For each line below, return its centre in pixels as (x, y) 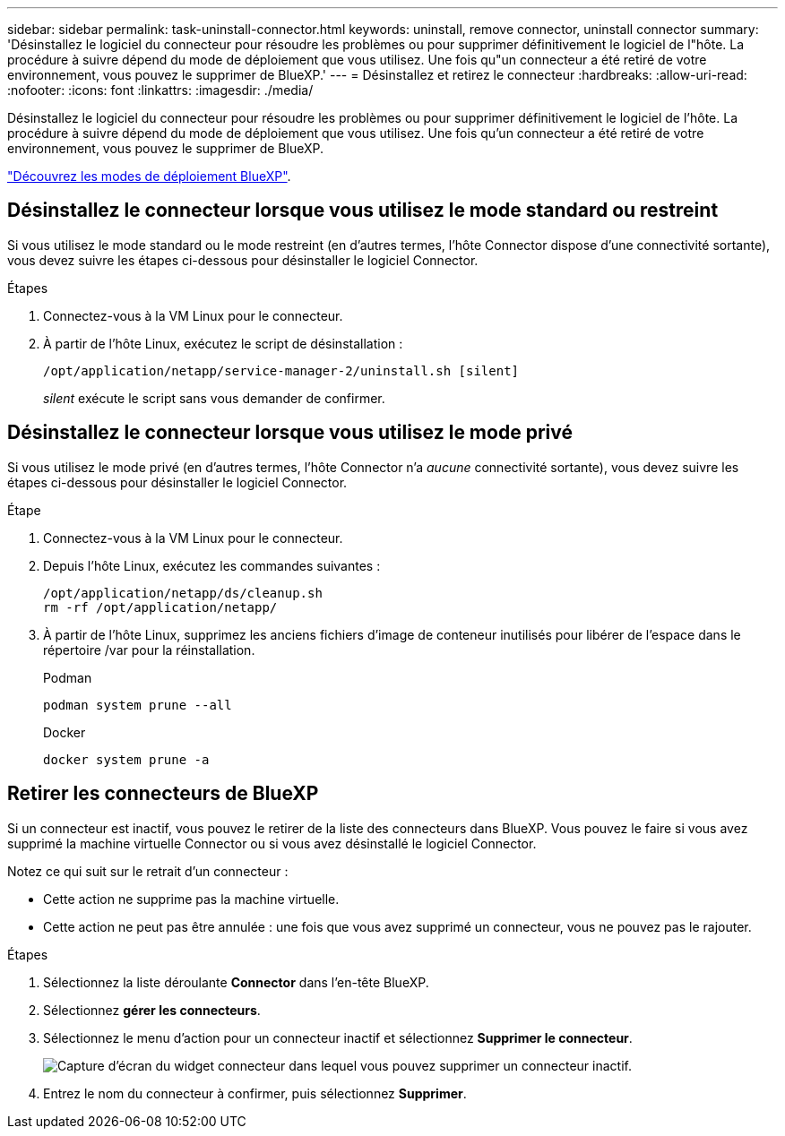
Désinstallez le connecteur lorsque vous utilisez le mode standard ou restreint (363, 211)
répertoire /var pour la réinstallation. (149, 650)
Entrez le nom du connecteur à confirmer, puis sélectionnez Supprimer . (255, 1093)
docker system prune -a (126, 759)
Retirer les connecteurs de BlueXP (163, 794)
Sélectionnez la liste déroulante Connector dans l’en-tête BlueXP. (236, 982)
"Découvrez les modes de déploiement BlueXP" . (149, 176)
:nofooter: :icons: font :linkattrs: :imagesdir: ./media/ (160, 90)
